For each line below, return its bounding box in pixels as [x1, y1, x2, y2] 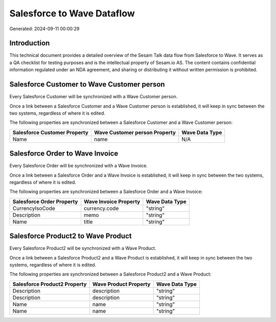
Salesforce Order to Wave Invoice [9, 149, 119, 158]
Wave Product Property [92, 281, 151, 288]
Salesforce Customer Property [12, 128, 89, 136]
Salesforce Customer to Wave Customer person [9, 80, 165, 89]
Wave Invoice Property [83, 198, 141, 205]
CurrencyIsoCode [12, 205, 56, 212]
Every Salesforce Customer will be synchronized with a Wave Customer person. [9, 94, 178, 100]
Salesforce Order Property [12, 198, 78, 205]
